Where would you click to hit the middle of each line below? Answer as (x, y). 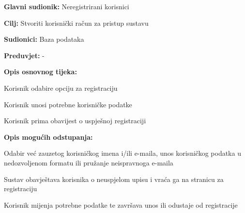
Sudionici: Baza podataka (44, 39)
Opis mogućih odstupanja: (48, 137)
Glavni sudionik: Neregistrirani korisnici (67, 6)
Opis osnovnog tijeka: (40, 72)
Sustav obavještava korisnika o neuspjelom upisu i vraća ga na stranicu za (114, 179)
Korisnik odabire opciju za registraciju (61, 88)
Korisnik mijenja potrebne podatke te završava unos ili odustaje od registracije (121, 205)
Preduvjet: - (24, 55)
